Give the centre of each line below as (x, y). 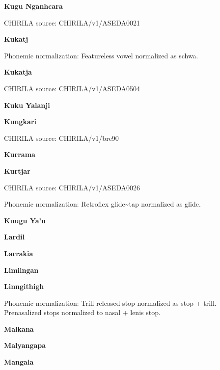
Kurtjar (17, 171)
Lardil (14, 237)
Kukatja (18, 72)
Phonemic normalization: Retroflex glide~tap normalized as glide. (102, 204)
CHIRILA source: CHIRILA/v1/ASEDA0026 (72, 187)
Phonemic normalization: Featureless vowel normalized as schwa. (101, 55)
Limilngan (21, 270)
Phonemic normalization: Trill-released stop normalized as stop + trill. (110, 303)
